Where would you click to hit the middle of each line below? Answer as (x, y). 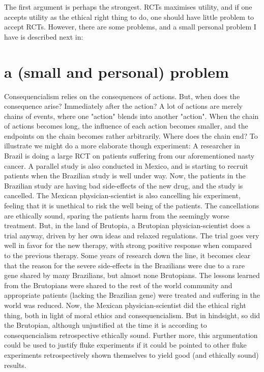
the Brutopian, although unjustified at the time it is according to (106, 325)
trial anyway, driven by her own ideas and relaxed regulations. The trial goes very (132, 235)
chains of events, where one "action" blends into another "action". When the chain (131, 116)
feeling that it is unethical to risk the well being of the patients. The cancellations (132, 206)
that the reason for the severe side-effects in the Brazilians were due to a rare (124, 265)
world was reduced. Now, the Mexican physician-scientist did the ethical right (125, 305)
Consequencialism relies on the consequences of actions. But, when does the (122, 96)
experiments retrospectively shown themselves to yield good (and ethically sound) (131, 354)
